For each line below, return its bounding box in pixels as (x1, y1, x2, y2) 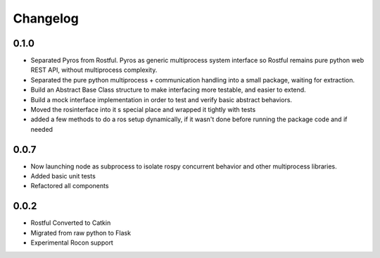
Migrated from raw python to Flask (30, 228, 132, 237)
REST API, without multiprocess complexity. (30, 66, 158, 74)
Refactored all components (30, 182, 109, 190)
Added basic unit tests (30, 172, 96, 180)
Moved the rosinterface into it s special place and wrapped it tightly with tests (30, 106, 256, 114)
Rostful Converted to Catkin (30, 219, 111, 227)
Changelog (13, 11, 79, 26)
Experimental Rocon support (30, 238, 114, 247)
